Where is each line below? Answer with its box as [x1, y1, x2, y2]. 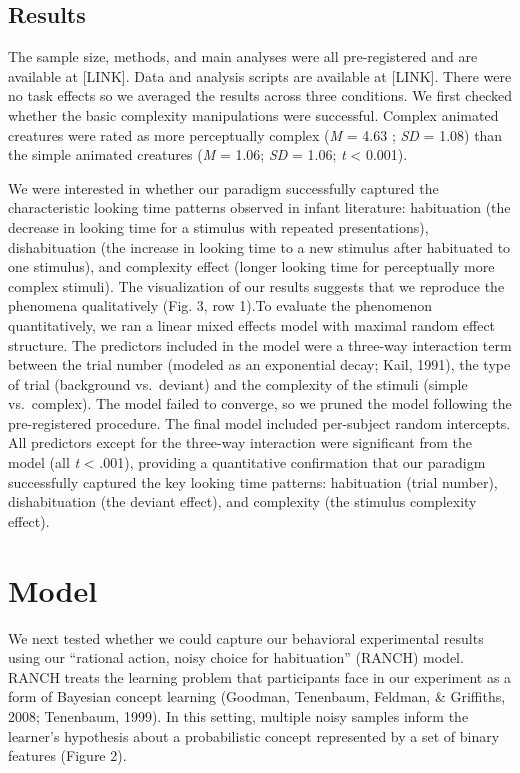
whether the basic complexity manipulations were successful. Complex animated [8, 104, 499, 125]
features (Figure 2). [8, 745, 127, 766]
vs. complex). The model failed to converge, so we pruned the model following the [8, 393, 512, 414]
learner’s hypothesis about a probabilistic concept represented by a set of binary [8, 725, 500, 746]
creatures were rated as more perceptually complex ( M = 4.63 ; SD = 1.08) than [8, 124, 503, 145]
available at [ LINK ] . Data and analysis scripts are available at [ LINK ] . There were [8, 65, 512, 86]
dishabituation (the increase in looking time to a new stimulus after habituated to [8, 236, 511, 257]
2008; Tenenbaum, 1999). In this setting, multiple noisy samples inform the [8, 705, 469, 726]
